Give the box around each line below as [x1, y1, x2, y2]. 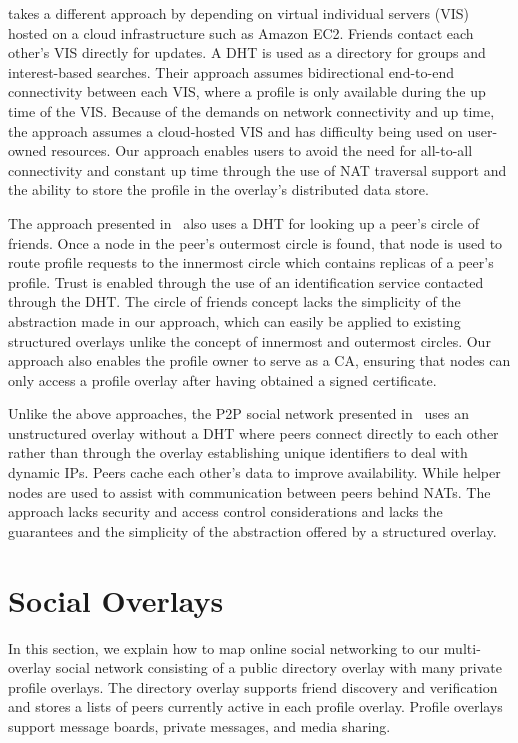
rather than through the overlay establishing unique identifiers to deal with [8, 442, 468, 463]
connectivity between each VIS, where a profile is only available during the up [8, 81, 486, 102]
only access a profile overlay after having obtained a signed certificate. [8, 369, 437, 390]
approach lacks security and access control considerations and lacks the [8, 501, 443, 522]
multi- [443, 637, 481, 658]
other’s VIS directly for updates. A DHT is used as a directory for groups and [8, 42, 486, 63]
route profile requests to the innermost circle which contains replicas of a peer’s [8, 252, 494, 273]
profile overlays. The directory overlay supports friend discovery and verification [8, 676, 498, 697]
